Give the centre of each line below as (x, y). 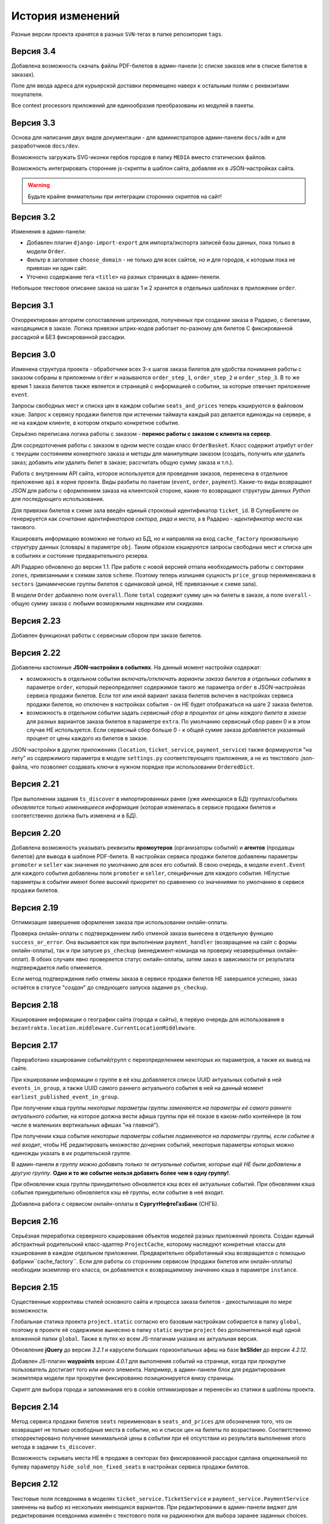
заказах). (23, 74)
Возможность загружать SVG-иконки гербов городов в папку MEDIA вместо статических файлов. (139, 157)
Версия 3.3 (34, 123)
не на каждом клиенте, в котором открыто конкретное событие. (95, 423)
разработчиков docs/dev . (45, 146)
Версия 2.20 (36, 833)
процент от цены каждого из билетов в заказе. (87, 738)
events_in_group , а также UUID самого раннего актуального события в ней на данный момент (137, 1088)
